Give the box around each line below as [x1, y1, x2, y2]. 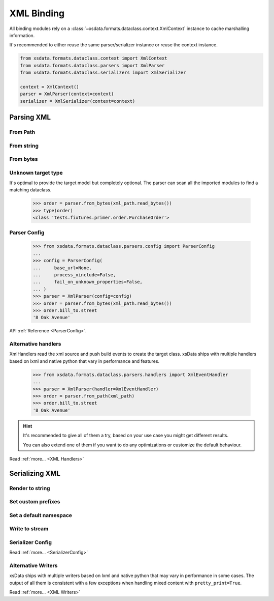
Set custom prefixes [9, 498, 60, 505]
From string [9, 142, 39, 149]
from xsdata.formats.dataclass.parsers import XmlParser [20, 63, 165, 68]
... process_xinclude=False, [32, 272, 116, 277]
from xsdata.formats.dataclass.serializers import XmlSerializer [20, 70, 186, 76]
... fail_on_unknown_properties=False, [32, 279, 143, 285]
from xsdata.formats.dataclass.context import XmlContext [20, 55, 167, 61]
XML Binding [9, 8, 65, 19]
